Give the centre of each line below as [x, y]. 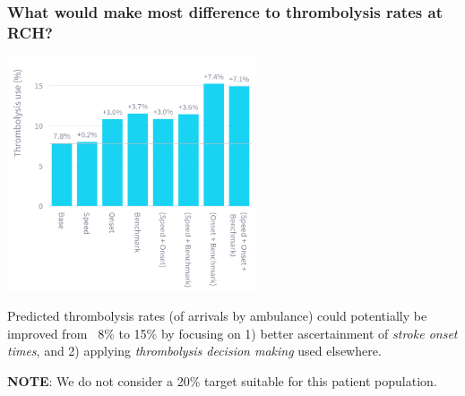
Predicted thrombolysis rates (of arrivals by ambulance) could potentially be [217, 316]
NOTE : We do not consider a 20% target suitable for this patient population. [222, 381]
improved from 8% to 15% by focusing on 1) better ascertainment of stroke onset [232, 333]
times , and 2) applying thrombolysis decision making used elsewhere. [194, 351]
